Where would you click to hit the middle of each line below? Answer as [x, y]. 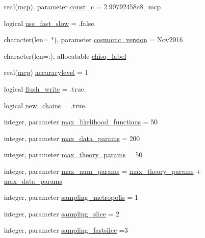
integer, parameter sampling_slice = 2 [62, 213]
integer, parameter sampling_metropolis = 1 [71, 197]
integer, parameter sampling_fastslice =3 [66, 230]
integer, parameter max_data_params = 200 [72, 138]
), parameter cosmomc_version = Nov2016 [118, 39]
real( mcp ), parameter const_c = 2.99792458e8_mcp [82, 6]
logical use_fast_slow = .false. [50, 23]
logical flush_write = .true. [45, 88]
